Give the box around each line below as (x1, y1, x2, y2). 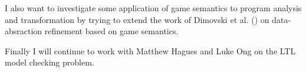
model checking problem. (5, 56, 94, 68)
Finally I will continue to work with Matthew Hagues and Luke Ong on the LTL (5, 44, 296, 57)
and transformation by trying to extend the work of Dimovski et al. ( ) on (5, 13, 269, 25)
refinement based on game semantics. (44, 25, 179, 37)
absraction (5, 25, 42, 37)
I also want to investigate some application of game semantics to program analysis (5, 2, 302, 14)
